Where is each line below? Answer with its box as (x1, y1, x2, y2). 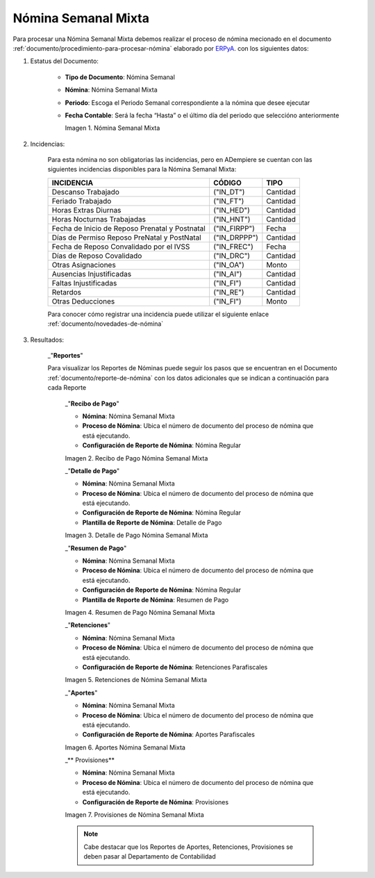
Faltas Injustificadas (51, 278, 117, 288)
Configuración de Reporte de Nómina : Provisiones (82, 797, 229, 806)
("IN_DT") (212, 187, 245, 197)
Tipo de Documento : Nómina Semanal (65, 73, 175, 81)
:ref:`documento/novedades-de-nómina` (47, 320, 164, 328)
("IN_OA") (212, 260, 244, 270)
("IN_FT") (212, 196, 244, 206)
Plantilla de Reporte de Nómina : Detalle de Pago (82, 518, 222, 527)
